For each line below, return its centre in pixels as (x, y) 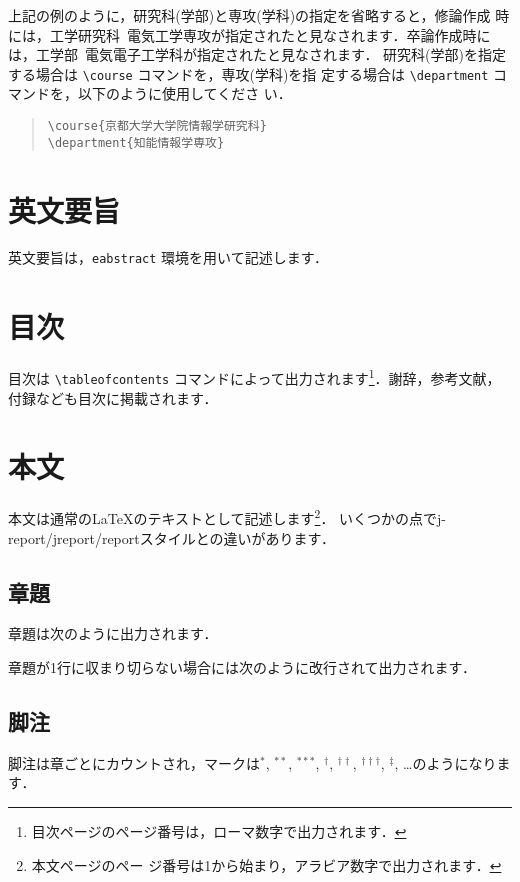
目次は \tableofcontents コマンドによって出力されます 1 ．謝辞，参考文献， (254, 376)
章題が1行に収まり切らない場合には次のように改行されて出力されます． (242, 666)
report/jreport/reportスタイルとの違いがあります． (172, 537)
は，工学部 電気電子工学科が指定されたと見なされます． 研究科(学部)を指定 (257, 54)
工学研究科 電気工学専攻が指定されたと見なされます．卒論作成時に (270, 34)
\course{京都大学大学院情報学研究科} (157, 126)
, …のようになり (445, 762)
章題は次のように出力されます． (113, 633)
